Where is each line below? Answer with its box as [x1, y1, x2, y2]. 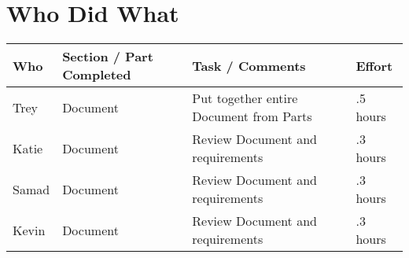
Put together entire [192, 89, 298, 108]
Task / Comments [192, 56, 306, 75]
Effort [356, 56, 393, 75]
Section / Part [62, 47, 153, 66]
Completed [62, 65, 131, 84]
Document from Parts [192, 107, 312, 126]
